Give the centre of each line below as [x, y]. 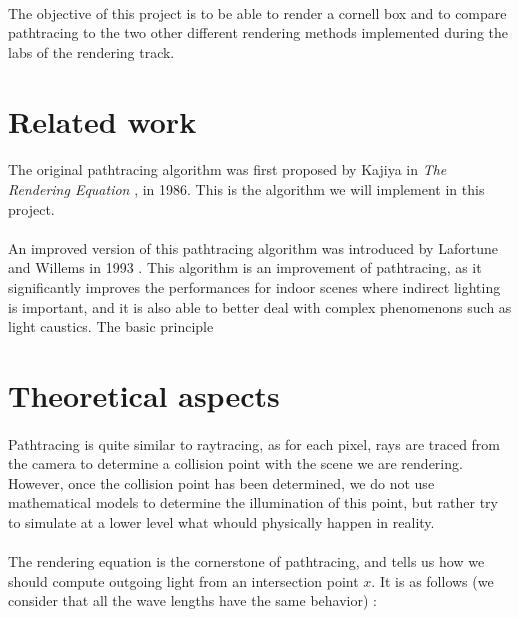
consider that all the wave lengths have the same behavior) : [192, 600]
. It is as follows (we [432, 580]
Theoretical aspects [144, 394]
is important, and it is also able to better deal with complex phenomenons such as [260, 306]
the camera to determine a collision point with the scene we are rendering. [235, 463]
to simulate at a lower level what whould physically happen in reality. [221, 522]
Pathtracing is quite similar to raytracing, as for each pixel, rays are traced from [254, 443]
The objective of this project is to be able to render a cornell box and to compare [257, 12]
